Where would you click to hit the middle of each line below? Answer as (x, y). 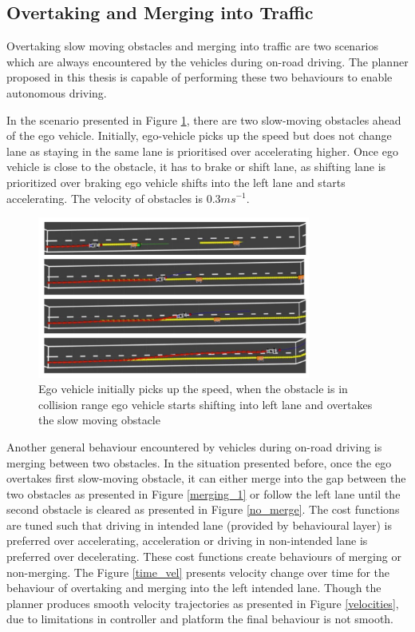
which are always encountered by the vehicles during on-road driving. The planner (207, 61)
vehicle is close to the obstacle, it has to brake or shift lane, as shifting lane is (196, 167)
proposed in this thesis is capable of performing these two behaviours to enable (200, 77)
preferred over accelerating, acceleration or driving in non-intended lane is (187, 541)
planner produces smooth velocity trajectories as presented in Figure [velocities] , (203, 603)
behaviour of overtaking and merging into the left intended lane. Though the (194, 588)
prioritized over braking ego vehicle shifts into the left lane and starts (176, 182)
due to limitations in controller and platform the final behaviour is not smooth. (200, 619)
